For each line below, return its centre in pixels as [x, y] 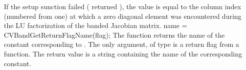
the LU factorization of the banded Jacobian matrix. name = [96, 25]
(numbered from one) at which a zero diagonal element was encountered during [123, 16]
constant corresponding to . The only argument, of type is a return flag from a [122, 44]
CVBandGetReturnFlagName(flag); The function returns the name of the [114, 35]
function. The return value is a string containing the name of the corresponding [123, 53]
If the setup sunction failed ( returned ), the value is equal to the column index [123, 6]
